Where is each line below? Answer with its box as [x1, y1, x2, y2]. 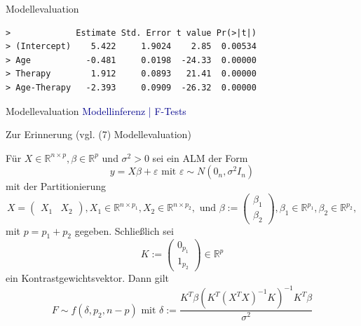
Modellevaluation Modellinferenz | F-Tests [6, 103, 186, 118]
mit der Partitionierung [6, 179, 107, 193]
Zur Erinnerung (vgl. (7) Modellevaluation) [6, 127, 191, 142]
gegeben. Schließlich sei [74, 223, 174, 238]
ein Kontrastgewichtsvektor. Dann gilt [6, 271, 169, 285]
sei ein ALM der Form [152, 150, 248, 165]
